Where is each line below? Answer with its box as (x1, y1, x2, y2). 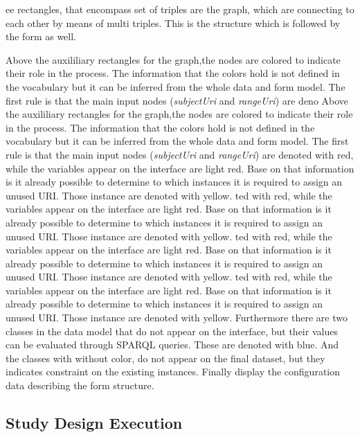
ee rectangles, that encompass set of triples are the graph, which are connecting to (6, 2, 354, 16)
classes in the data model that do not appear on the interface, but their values (6, 323, 338, 338)
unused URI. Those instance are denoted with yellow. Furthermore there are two (6, 310, 348, 325)
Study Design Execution (6, 412, 183, 434)
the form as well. (6, 29, 76, 44)
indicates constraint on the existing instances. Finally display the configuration (6, 364, 340, 379)
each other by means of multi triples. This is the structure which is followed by (6, 15, 341, 30)
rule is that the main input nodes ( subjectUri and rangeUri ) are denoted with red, (6, 147, 354, 161)
